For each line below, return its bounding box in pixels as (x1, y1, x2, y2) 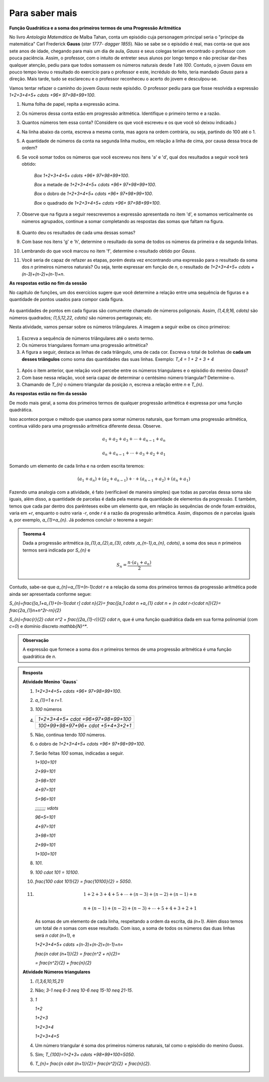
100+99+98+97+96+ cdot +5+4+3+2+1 (38, 722, 132, 729)
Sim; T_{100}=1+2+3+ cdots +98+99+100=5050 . (35, 1051, 135, 1058)
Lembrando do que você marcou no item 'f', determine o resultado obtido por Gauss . (21, 248, 196, 254)
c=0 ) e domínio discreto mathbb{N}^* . (9, 623, 88, 629)
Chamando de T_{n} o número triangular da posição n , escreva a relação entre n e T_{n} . (21, 381, 204, 387)
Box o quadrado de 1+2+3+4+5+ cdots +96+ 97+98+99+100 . (34, 200, 161, 206)
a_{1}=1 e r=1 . (35, 697, 63, 703)
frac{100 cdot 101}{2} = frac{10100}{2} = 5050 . (35, 878, 132, 884)
